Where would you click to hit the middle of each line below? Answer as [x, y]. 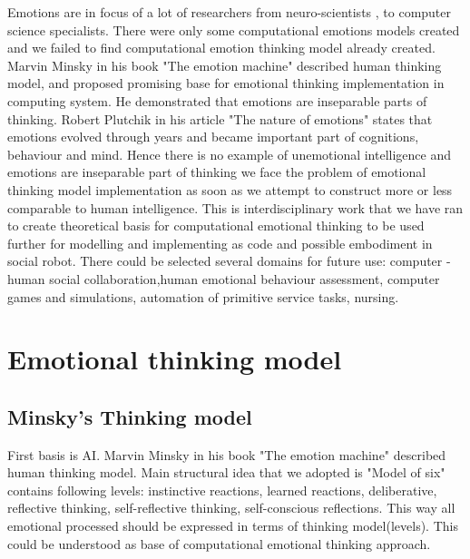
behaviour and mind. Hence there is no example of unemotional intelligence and [230, 154]
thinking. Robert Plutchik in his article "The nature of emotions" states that [220, 118]
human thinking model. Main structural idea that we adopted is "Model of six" [226, 472]
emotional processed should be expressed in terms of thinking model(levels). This [233, 526]
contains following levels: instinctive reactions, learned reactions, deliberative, [222, 490]
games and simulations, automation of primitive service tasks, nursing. [203, 296]
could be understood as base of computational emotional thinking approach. [219, 543]
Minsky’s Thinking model [130, 416]
